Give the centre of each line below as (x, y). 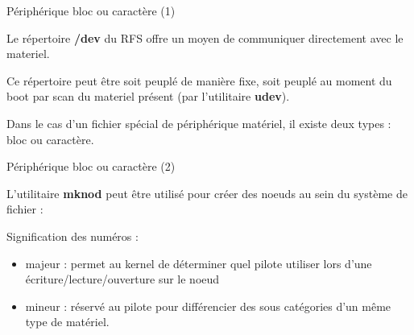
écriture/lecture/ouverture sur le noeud (122, 279)
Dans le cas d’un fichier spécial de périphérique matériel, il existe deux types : (199, 123)
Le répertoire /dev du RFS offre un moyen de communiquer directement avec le (205, 37)
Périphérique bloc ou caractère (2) (91, 166)
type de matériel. (67, 322)
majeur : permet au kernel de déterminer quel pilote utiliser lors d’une (199, 263)
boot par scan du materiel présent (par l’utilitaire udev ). (148, 96)
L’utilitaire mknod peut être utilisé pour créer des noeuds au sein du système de (207, 193)
